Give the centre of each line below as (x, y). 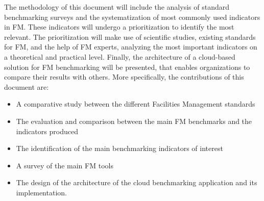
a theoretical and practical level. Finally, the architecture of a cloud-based (120, 56)
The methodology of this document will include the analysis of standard (117, 7)
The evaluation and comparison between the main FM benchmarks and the (134, 121)
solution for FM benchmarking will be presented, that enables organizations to (127, 67)
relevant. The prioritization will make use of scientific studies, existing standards (130, 36)
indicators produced (47, 131)
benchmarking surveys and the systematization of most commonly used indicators (132, 17)
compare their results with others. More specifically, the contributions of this (124, 77)
